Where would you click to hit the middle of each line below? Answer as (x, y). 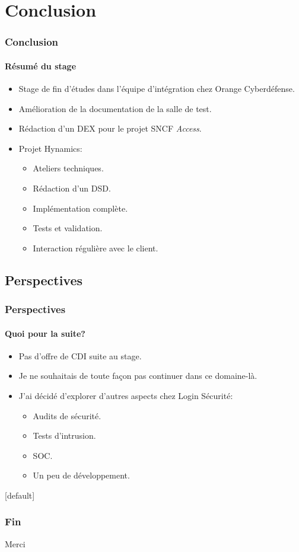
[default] (20, 495)
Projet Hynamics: (50, 148)
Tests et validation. (68, 228)
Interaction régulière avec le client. (96, 248)
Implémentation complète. (80, 208)
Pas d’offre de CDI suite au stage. (80, 355)
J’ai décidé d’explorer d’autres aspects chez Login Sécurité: (126, 395)
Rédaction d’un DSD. (72, 188)
